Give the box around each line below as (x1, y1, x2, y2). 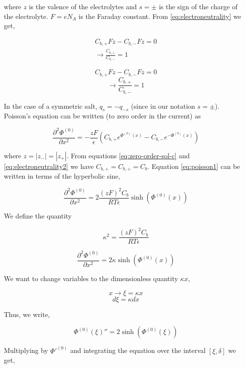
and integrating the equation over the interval (70, 345, 206, 355)
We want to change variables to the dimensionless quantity (4, 273, 178, 284)
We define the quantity (4, 211, 72, 221)
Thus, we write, (4, 309, 50, 319)
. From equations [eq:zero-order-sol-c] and (66, 151, 190, 160)
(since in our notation (131, 100, 195, 111)
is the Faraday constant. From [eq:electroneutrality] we (78, 11, 241, 21)
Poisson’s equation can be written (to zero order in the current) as (4, 111, 201, 121)
